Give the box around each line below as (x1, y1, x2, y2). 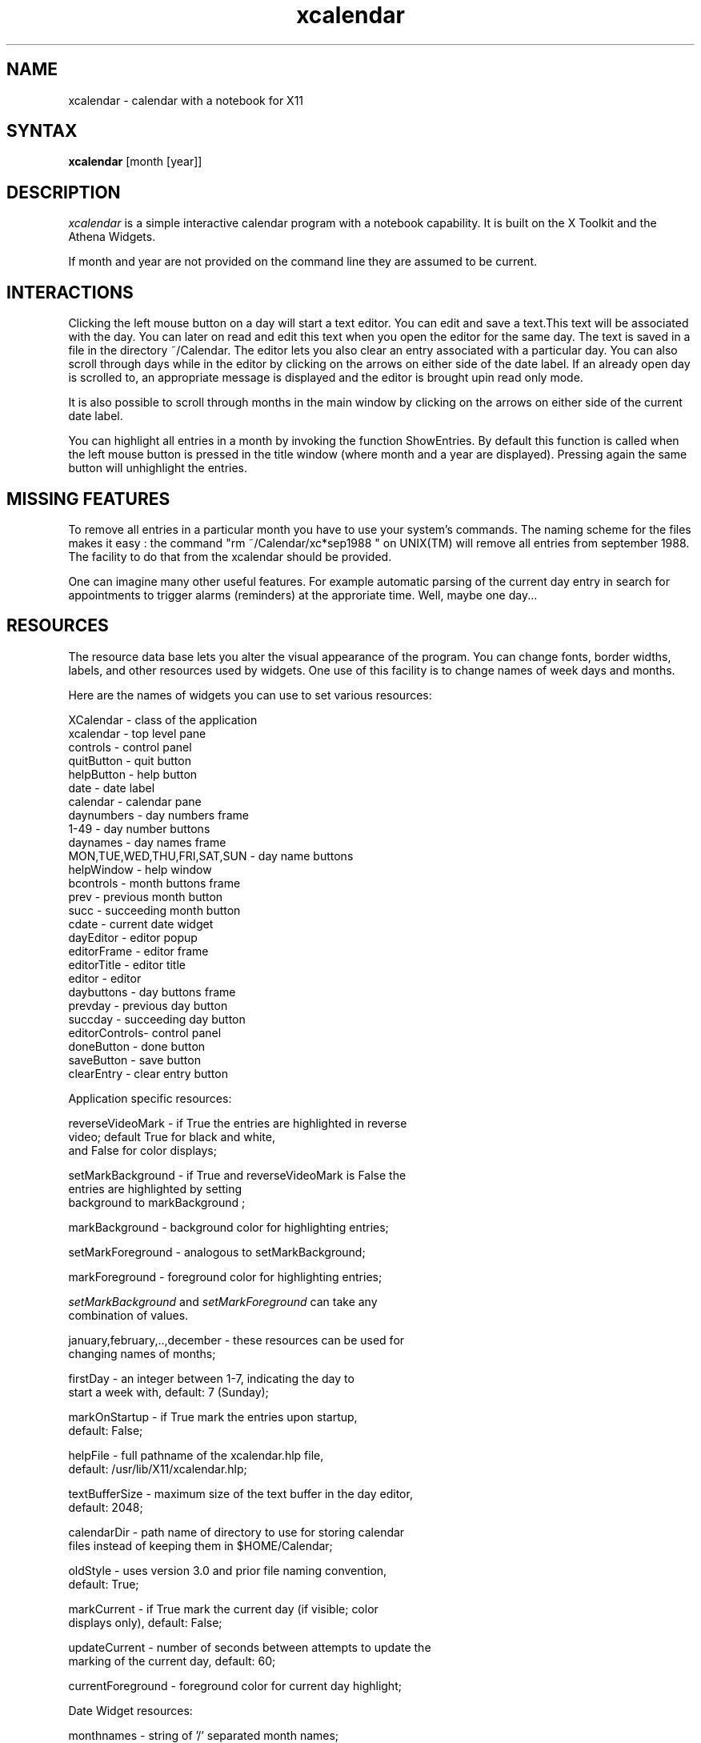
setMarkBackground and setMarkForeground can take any (68, 1294, 378, 1308)
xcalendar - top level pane (68, 726, 206, 740)
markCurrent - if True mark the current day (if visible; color (68, 1601, 379, 1616)
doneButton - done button (68, 1039, 206, 1053)
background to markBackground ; (68, 1195, 246, 1209)
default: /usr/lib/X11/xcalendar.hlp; (68, 1461, 247, 1476)
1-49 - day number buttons (68, 821, 210, 835)
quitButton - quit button (68, 753, 191, 767)
